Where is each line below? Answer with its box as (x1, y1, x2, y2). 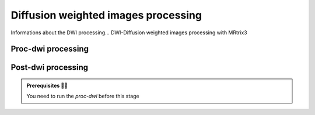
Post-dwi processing (10, 63, 89, 73)
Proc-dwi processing (10, 44, 89, 54)
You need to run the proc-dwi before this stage (26, 93, 139, 100)
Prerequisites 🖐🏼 (26, 82, 68, 89)
